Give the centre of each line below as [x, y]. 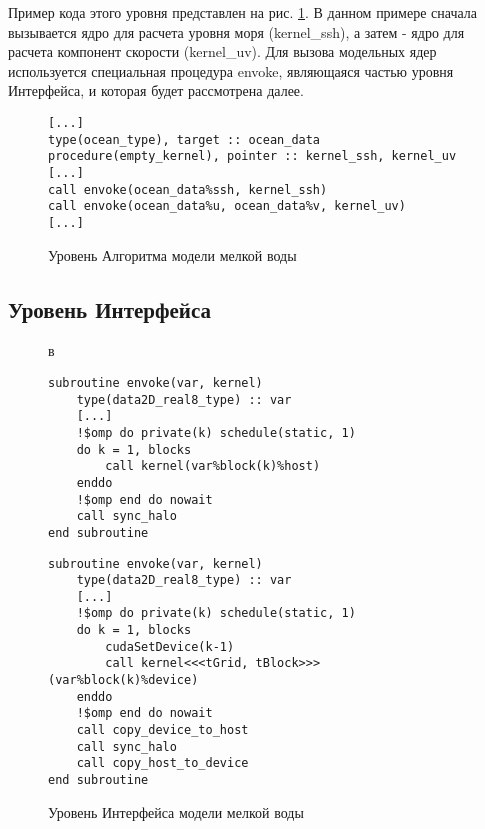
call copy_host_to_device [162, 763]
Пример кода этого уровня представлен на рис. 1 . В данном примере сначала [243, 12]
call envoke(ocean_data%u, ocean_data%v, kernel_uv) [227, 206]
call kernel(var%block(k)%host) [213, 466]
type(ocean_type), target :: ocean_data [184, 139]
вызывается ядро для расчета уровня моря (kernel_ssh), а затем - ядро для [236, 31]
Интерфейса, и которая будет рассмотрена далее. [156, 90]
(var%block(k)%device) [123, 680]
